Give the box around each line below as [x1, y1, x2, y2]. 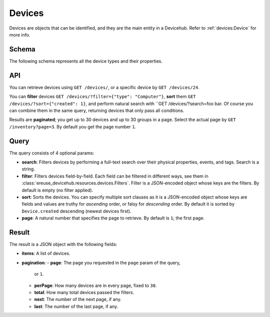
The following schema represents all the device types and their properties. [9, 58, 162, 64]
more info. [9, 31, 30, 37]
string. [21, 166, 35, 172]
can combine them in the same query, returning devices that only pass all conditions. [9, 107, 184, 113]
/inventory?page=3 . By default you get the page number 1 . [9, 123, 136, 129]
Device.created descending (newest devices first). [21, 208, 131, 214]
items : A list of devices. [21, 250, 70, 256]
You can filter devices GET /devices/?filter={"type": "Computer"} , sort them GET [9, 93, 196, 99]
